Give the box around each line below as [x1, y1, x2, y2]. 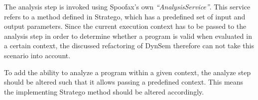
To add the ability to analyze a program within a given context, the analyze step [4, 67, 251, 77]
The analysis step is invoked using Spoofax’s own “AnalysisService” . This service [4, 1, 251, 11]
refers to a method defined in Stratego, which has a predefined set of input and [4, 11, 246, 21]
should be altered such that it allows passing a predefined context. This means [4, 77, 244, 87]
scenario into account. [4, 50, 71, 60]
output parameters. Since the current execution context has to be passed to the [4, 21, 247, 31]
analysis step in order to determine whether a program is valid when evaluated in [4, 30, 252, 41]
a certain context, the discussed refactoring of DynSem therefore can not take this [4, 40, 254, 51]
